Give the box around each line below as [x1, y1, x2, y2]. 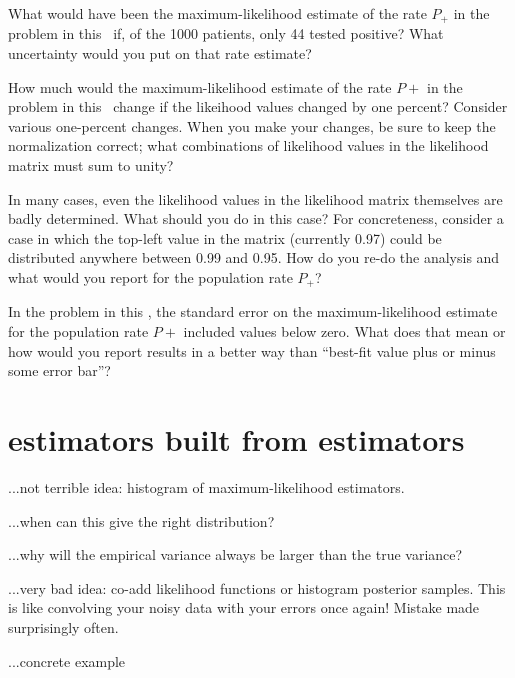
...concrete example [8, 650, 126, 671]
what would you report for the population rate [8, 266, 293, 287]
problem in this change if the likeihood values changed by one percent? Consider [8, 96, 508, 117]
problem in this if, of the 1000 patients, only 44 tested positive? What [8, 23, 444, 44]
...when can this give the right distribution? [8, 510, 275, 531]
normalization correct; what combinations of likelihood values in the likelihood [8, 135, 489, 156]
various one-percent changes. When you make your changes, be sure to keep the [8, 115, 496, 136]
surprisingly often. [8, 616, 119, 637]
